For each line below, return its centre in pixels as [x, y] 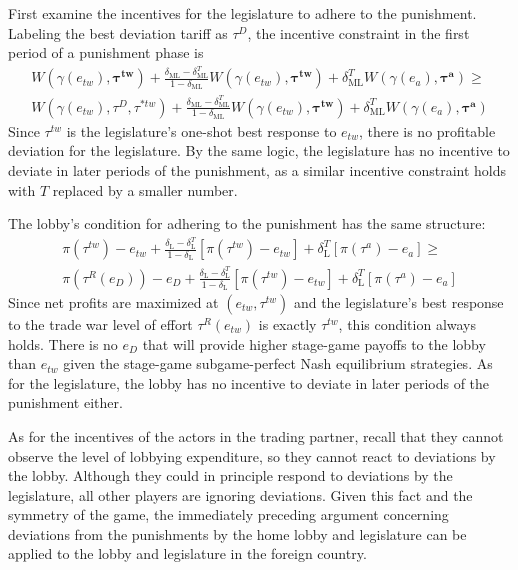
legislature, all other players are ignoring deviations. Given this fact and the [240, 494]
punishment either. [65, 402]
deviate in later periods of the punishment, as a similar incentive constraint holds [257, 170]
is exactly [287, 323]
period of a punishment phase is [106, 52]
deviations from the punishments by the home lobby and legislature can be [237, 533]
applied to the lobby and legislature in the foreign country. [187, 553]
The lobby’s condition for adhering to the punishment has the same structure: [247, 223]
